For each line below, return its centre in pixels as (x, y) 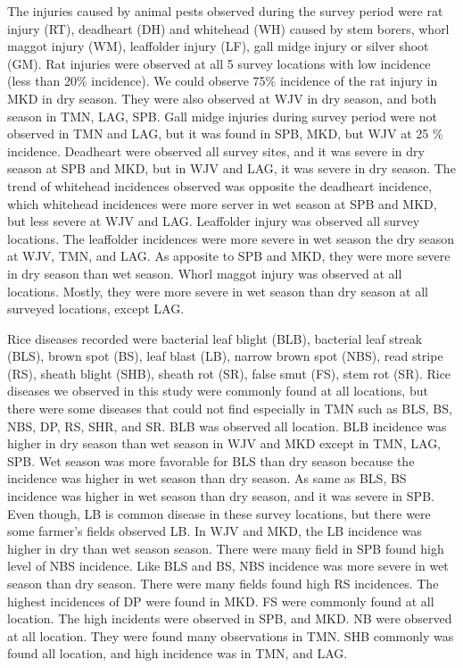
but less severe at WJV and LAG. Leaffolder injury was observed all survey (214, 221)
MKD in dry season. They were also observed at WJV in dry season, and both (222, 98)
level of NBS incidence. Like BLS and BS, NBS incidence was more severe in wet (228, 566)
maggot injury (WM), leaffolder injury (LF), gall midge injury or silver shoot (218, 46)
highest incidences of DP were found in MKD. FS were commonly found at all (221, 601)
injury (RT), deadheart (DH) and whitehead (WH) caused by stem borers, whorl (228, 28)
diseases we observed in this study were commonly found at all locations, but (218, 391)
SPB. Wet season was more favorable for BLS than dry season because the (211, 460)
